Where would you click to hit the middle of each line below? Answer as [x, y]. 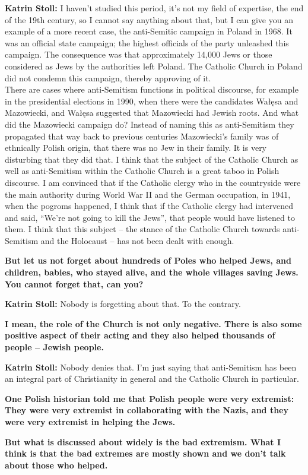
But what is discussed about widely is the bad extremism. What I [143, 441]
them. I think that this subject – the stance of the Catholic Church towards [142, 229]
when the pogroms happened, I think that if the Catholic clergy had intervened [149, 206]
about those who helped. [56, 465]
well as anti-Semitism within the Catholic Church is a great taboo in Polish [142, 171]
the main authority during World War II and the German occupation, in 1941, [148, 194]
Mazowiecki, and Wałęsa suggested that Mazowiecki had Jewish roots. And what [152, 113]
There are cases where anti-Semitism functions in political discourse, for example [152, 89]
